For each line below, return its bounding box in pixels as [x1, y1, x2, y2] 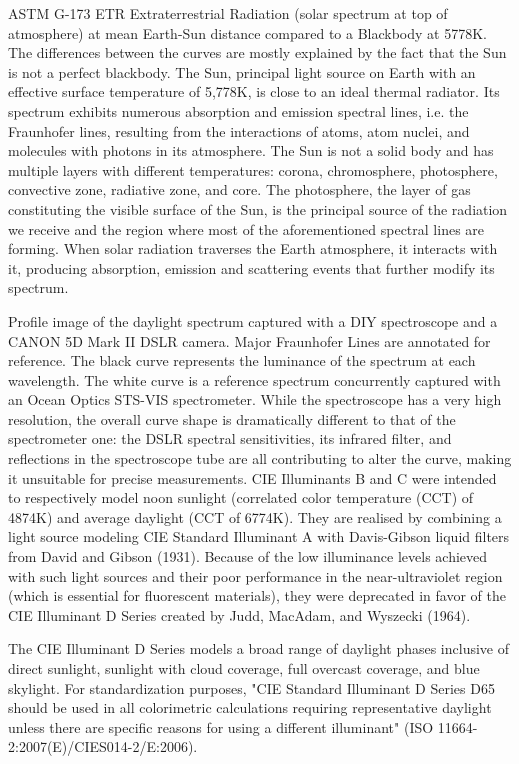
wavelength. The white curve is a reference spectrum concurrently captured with [8, 369, 501, 390]
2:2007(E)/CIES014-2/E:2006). [8, 736, 198, 757]
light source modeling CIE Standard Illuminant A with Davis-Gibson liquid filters [8, 526, 510, 547]
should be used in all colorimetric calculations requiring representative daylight [8, 697, 492, 718]
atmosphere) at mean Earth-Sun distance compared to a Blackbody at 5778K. [8, 22, 487, 43]
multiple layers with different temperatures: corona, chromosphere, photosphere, [8, 159, 498, 180]
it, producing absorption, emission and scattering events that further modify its [8, 257, 495, 278]
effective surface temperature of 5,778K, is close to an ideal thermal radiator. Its [8, 81, 500, 102]
